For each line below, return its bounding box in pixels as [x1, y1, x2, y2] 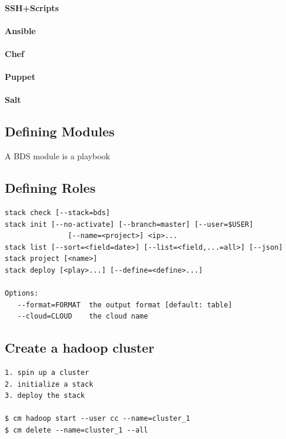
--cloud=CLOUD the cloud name [17, 312, 148, 321]
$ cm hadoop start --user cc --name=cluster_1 [5, 414, 190, 423]
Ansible [5, 24, 36, 36]
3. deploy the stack [5, 391, 85, 400]
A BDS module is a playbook [5, 150, 110, 162]
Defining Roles [5, 179, 96, 197]
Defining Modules [5, 122, 115, 140]
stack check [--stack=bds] [5, 208, 110, 217]
